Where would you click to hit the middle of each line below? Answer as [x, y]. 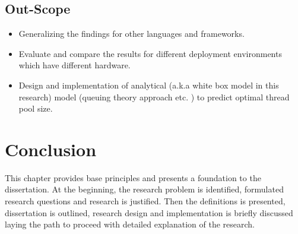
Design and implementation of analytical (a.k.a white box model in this [149, 85]
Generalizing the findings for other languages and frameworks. [131, 34]
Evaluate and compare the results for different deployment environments [150, 53]
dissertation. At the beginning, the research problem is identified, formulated [144, 189]
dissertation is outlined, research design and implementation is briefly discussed [149, 212]
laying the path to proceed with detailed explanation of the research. [130, 224]
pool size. [36, 108]
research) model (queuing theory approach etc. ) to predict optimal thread [154, 97]
